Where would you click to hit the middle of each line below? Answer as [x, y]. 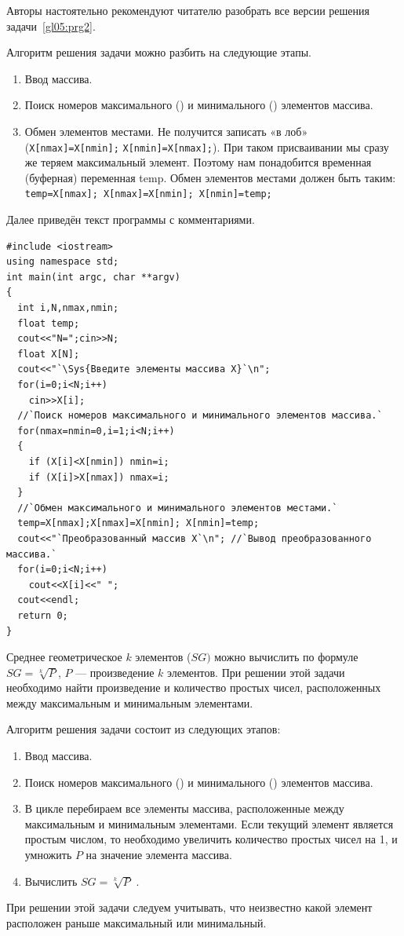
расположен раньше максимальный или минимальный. [136, 922]
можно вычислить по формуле [286, 657]
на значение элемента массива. [159, 855]
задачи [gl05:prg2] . [51, 26]
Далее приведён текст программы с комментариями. [131, 219]
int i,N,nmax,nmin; [68, 308]
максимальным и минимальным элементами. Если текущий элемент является [209, 823]
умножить [48, 855]
